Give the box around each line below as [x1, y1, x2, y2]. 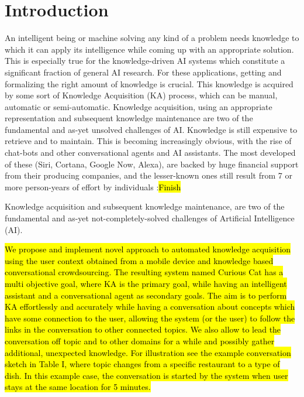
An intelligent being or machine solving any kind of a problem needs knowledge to [5, 32, 299, 44]
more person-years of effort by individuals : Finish [5, 180, 181, 193]
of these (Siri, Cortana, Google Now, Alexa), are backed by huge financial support [5, 158, 299, 170]
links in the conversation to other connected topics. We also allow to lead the [5, 323, 281, 336]
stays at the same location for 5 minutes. [5, 381, 151, 393]
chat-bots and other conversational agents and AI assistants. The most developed [5, 146, 296, 159]
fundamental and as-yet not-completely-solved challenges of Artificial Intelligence [5, 212, 295, 224]
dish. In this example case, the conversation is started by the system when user [5, 369, 288, 381]
